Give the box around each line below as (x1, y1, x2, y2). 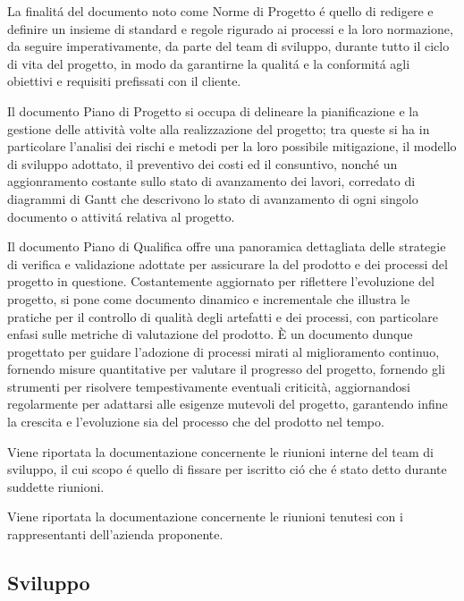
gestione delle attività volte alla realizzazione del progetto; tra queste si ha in (7, 119, 430, 138)
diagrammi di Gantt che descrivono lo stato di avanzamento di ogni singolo (7, 189, 418, 207)
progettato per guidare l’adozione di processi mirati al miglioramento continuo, (7, 342, 440, 360)
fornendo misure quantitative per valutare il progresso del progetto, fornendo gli (7, 360, 445, 378)
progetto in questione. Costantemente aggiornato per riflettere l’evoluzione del (7, 272, 434, 291)
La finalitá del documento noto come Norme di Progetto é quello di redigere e (7, 2, 434, 20)
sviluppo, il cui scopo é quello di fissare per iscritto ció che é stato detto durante (7, 460, 447, 478)
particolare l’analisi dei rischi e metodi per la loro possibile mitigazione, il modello (7, 137, 457, 156)
